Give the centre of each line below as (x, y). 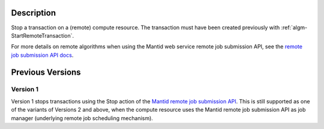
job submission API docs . (42, 55)
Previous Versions (46, 72)
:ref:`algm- (294, 27)
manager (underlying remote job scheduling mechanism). (82, 118)
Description (34, 13)
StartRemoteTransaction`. (43, 35)
